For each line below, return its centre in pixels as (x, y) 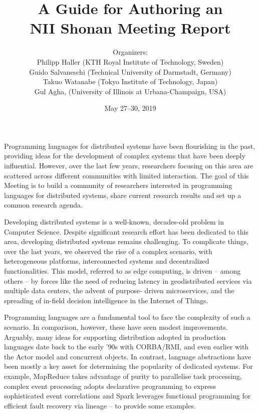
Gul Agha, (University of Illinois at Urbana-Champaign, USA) (130, 91)
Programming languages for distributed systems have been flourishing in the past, (130, 146)
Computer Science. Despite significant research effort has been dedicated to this (126, 231)
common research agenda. (43, 205)
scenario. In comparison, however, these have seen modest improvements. (116, 327)
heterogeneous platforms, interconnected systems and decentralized (107, 261)
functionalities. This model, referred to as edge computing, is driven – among (122, 271)
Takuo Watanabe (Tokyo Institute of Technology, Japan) (130, 81)
